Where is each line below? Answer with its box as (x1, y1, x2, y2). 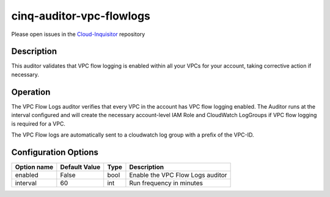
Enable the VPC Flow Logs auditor (129, 171, 227, 179)
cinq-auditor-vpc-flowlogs (11, 9, 151, 23)
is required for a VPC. (11, 120, 65, 127)
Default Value (60, 162, 101, 171)
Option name (15, 162, 54, 171)
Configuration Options (11, 147, 99, 157)
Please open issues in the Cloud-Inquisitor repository (11, 30, 145, 38)
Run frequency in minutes (129, 179, 203, 187)
